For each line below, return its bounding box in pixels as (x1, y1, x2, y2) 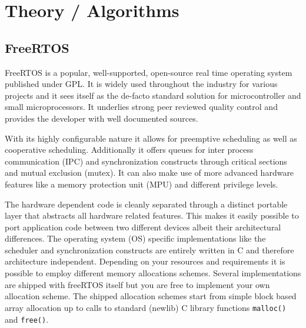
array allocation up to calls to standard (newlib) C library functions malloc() (5, 301, 287, 313)
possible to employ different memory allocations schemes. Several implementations (5, 267, 301, 279)
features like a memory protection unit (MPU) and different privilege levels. (5, 178, 278, 190)
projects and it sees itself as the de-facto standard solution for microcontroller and (5, 89, 301, 101)
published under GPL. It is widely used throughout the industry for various (5, 78, 278, 90)
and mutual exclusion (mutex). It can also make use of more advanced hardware (5, 166, 294, 179)
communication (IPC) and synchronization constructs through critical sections (5, 155, 287, 167)
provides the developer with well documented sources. (5, 112, 198, 124)
